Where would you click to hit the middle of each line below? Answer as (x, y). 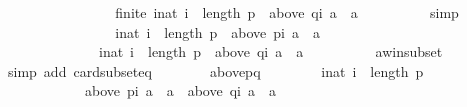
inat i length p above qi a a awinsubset (270, 51)
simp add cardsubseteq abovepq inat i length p (215, 70)
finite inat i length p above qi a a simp (287, 12)
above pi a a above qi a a (180, 90)
